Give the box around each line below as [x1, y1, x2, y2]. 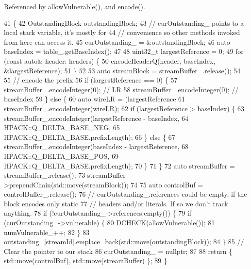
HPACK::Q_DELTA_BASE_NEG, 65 [4, 122, 120, 133]
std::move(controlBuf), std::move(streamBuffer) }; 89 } [4, 255, 167, 266]
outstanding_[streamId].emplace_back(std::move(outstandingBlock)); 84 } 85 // [4, 236, 244, 247]
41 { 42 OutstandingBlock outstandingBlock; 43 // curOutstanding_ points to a [4, 17, 244, 28]
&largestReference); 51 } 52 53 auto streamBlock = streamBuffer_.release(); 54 [4, 65, 241, 75]
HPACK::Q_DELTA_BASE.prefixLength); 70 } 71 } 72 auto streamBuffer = [4, 160, 235, 170]
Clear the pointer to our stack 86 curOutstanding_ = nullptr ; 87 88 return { [4, 246, 233, 256]
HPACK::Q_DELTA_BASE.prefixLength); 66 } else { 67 [4, 132, 175, 142]
